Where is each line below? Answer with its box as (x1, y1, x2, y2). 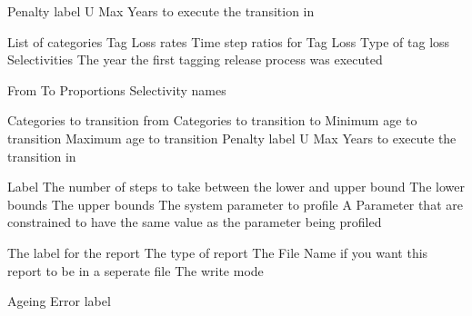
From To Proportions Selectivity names (7, 80, 226, 99)
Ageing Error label (7, 291, 111, 311)
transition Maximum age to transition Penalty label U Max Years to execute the (7, 128, 457, 147)
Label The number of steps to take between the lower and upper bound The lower (7, 177, 465, 196)
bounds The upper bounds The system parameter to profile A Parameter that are (7, 194, 463, 213)
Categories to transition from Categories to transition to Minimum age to (7, 111, 417, 130)
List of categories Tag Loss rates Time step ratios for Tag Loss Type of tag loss (7, 32, 450, 51)
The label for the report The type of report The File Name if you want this (7, 242, 428, 262)
